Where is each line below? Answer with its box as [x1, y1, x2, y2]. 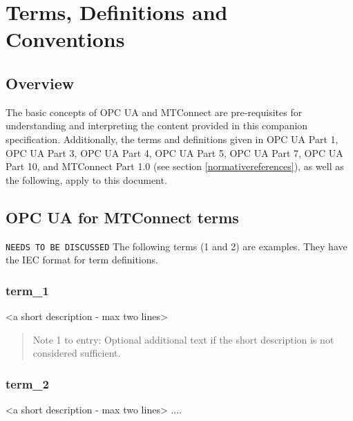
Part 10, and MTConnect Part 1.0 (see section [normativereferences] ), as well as [6, 159, 344, 174]
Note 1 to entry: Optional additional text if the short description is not [32, 332, 334, 346]
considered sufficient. [32, 346, 121, 360]
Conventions [6, 25, 125, 53]
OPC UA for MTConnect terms [6, 206, 239, 227]
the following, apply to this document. [6, 172, 167, 187]
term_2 [6, 375, 49, 392]
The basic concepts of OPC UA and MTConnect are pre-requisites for [6, 104, 303, 119]
